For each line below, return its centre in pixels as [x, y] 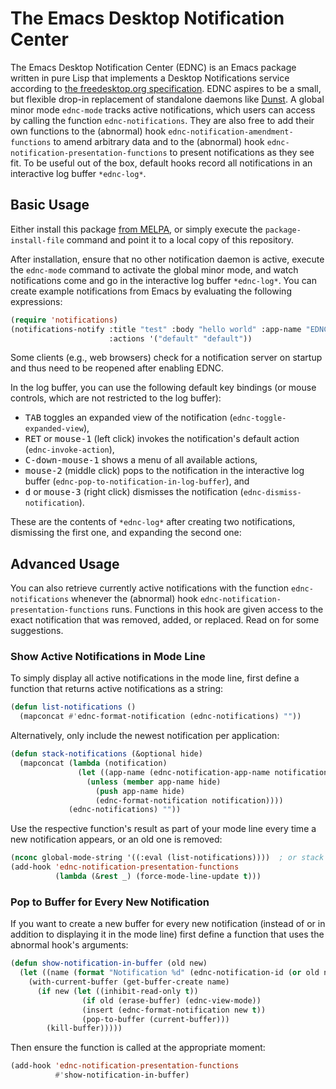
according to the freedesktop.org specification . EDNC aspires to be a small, [166, 88]
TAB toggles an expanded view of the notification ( [128, 418]
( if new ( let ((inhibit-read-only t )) [117, 991]
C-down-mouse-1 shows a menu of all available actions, [141, 460]
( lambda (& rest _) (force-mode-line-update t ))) [158, 877]
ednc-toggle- [259, 418]
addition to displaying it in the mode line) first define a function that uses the [167, 934]
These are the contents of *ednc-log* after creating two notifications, [153, 522]
